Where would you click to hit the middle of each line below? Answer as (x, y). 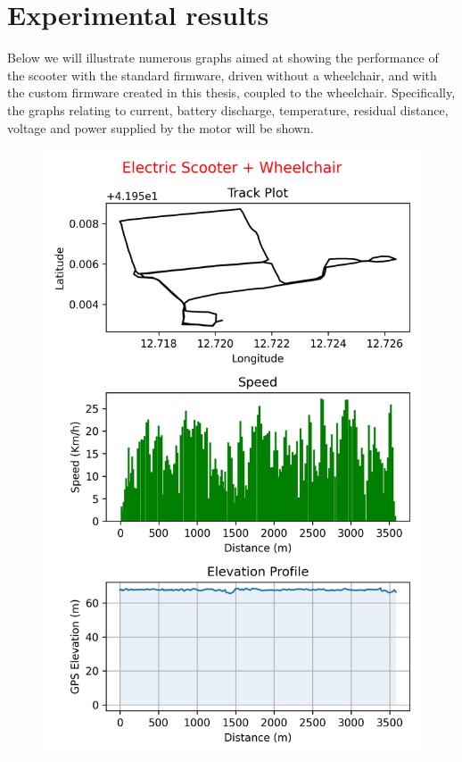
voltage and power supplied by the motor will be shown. (161, 127)
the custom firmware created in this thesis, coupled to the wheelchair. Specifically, (231, 92)
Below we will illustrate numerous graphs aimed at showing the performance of (223, 58)
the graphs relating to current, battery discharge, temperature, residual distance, (228, 109)
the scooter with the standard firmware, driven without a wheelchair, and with (222, 75)
